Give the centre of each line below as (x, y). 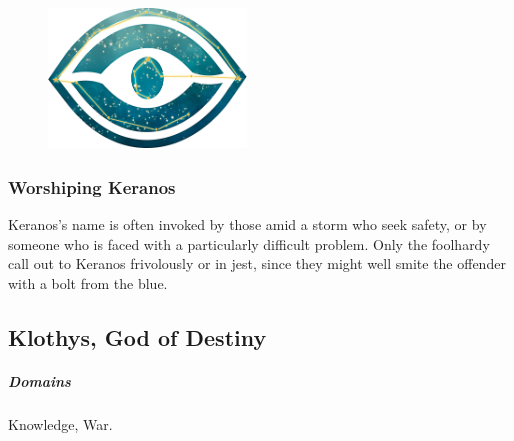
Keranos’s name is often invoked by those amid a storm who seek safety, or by (247, 224)
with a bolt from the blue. (88, 282)
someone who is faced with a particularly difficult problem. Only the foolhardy (249, 243)
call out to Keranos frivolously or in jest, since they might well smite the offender (257, 263)
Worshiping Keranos (92, 186)
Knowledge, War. (60, 423)
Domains (39, 380)
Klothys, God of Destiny (137, 336)
